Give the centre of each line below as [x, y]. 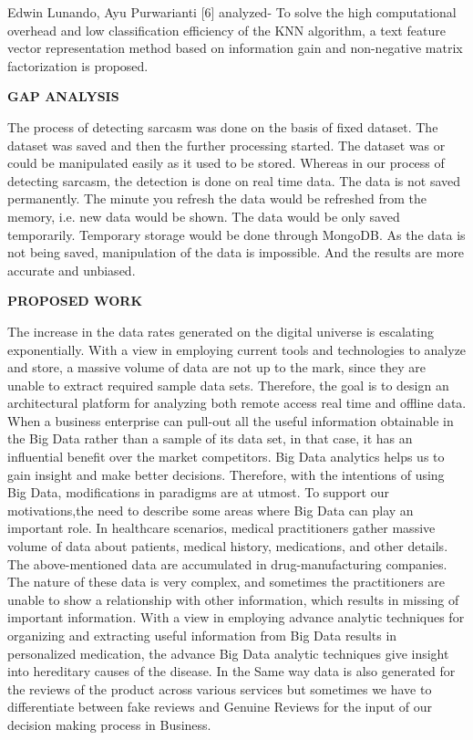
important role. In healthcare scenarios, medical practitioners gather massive [221, 528]
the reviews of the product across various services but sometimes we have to [220, 688]
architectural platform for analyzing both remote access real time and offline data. [237, 403]
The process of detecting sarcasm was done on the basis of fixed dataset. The [223, 126]
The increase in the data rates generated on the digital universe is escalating [221, 331]
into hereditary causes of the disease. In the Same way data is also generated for [231, 671]
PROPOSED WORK [75, 301]
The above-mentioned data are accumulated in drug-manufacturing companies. [227, 563]
